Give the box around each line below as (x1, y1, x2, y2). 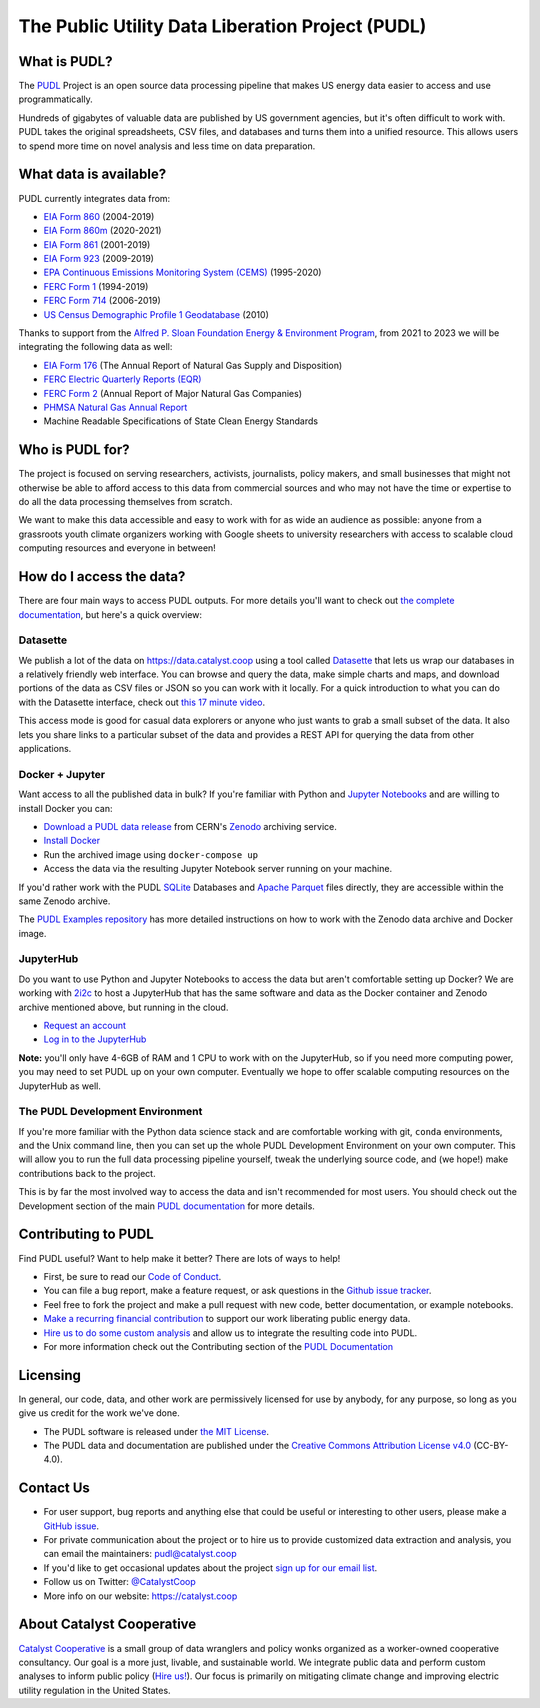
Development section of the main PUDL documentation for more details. (18, 1200, 315, 1212)
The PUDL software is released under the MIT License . (43, 1425, 270, 1437)
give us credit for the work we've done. (18, 1407, 180, 1419)
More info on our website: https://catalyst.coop (43, 1590, 238, 1602)
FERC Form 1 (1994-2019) (43, 280, 149, 292)
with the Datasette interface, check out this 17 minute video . (18, 696, 266, 708)
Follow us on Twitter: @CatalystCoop (43, 1576, 197, 1588)
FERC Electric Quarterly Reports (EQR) (43, 373, 202, 385)
